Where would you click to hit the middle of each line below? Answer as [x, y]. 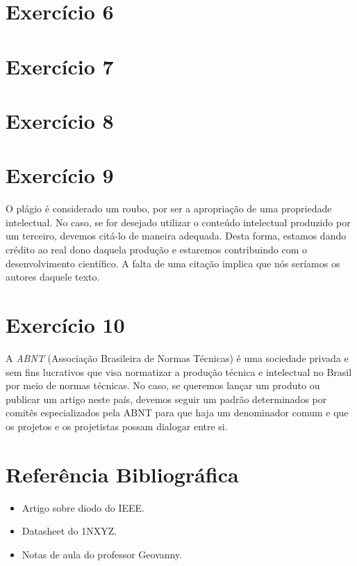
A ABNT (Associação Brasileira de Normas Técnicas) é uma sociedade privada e [177, 357]
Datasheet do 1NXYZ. [69, 531]
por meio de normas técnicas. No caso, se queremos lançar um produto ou [163, 385]
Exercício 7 [60, 66]
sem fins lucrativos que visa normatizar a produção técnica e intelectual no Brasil [179, 371]
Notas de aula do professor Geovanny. [102, 554]
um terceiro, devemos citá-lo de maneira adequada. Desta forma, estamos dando [176, 236]
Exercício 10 [65, 324]
